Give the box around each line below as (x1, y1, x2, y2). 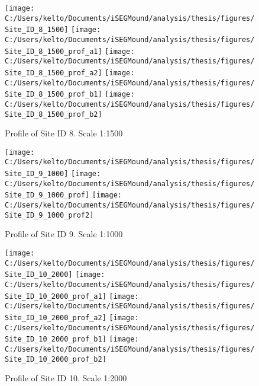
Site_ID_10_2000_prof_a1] (5, 292, 106, 301)
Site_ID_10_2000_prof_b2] (5, 355, 106, 363)
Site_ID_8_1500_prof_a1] (5, 47, 102, 56)
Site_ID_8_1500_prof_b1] (5, 90, 102, 99)
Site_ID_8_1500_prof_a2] (5, 68, 102, 77)
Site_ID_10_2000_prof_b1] (5, 335, 106, 344)
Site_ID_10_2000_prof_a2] (5, 313, 106, 322)
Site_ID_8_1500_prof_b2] (5, 110, 102, 119)
